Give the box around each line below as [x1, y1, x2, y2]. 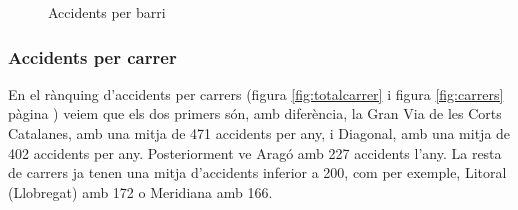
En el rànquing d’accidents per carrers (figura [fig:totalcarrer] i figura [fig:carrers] [8, 83, 504, 104]
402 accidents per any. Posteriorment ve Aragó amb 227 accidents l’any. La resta [8, 142, 502, 163]
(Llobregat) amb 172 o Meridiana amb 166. [8, 181, 273, 202]
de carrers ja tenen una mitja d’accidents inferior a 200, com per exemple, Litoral [8, 162, 507, 183]
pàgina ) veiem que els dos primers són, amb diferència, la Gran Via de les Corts [8, 103, 502, 124]
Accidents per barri [48, 2, 166, 22]
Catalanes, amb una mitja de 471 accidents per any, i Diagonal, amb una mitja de [8, 123, 511, 143]
